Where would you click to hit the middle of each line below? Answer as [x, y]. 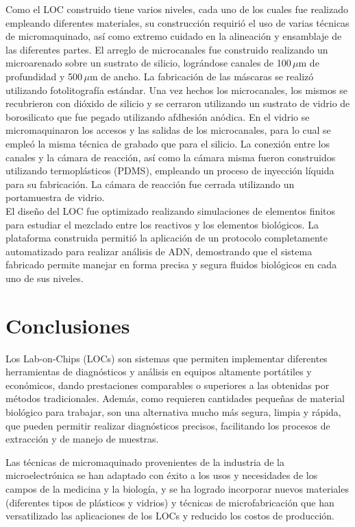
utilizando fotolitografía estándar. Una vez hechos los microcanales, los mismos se [176, 90]
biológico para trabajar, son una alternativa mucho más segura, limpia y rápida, [173, 411]
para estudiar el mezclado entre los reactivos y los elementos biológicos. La [162, 224]
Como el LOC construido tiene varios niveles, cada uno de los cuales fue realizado [177, 9]
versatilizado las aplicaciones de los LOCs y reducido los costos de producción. [170, 516]
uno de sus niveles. [45, 278]
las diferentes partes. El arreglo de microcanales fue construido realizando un [167, 49]
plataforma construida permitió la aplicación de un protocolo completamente [167, 238]
